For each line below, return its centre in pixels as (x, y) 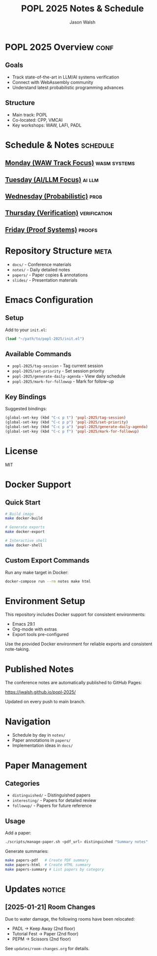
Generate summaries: (27, 851)
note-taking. (18, 649)
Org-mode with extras (35, 629)
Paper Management (46, 765)
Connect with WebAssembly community (52, 82)
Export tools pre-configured (40, 635)
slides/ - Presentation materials (45, 280)
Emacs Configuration (49, 300)
